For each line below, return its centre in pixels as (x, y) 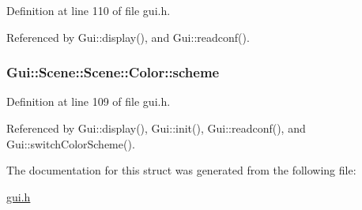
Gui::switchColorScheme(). (71, 143)
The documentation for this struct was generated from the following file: (181, 170)
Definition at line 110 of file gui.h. (89, 10)
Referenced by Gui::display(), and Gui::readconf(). (128, 37)
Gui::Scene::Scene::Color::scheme (113, 72)
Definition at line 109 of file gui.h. (89, 101)
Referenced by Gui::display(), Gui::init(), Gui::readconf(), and (156, 128)
